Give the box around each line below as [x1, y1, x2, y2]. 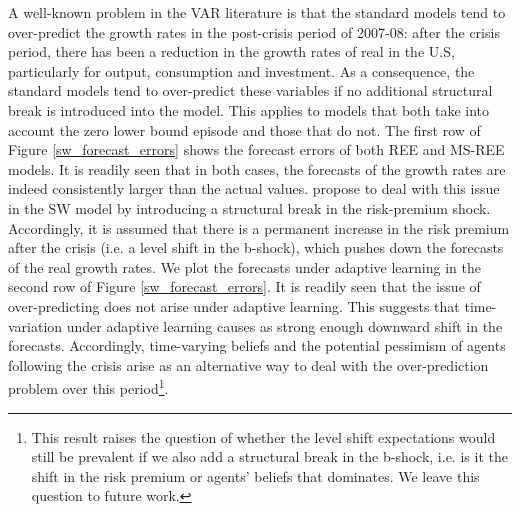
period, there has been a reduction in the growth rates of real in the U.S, [8, 41, 455, 62]
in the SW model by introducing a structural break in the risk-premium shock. [8, 197, 491, 218]
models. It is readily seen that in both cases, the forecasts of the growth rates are [8, 158, 506, 179]
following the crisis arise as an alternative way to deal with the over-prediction [8, 354, 489, 375]
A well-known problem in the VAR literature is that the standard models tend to [8, 2, 506, 22]
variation [8, 315, 63, 336]
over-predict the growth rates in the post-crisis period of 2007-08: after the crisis [8, 21, 500, 42]
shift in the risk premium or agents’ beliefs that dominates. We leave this [31, 465, 480, 486]
